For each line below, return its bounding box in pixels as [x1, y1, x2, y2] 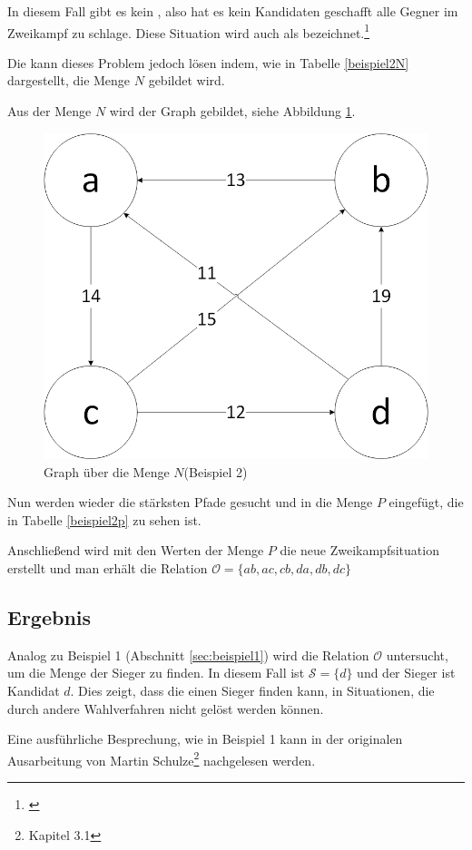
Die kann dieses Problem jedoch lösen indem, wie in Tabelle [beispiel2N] [7, 53, 409, 72]
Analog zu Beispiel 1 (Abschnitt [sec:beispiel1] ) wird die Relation [7, 645, 369, 664]
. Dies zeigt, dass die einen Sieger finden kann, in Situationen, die [70, 680, 435, 699]
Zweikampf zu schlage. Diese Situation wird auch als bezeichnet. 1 [7, 20, 370, 42]
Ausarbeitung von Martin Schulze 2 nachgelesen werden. [7, 747, 316, 769]
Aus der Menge [7, 102, 92, 121]
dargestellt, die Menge [7, 71, 131, 90]
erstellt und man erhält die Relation [7, 558, 208, 577]
